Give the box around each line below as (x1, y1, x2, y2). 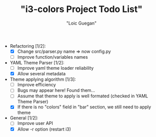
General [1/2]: (9, 115, 38, 121)
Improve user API (17, 120, 53, 126)
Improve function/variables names (17, 54, 88, 60)
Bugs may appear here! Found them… (17, 87, 95, 93)
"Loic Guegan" (66, 20, 97, 26)
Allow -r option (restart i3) (17, 126, 71, 132)
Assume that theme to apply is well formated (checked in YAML (17, 93, 148, 99)
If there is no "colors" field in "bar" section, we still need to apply (17, 104, 151, 110)
